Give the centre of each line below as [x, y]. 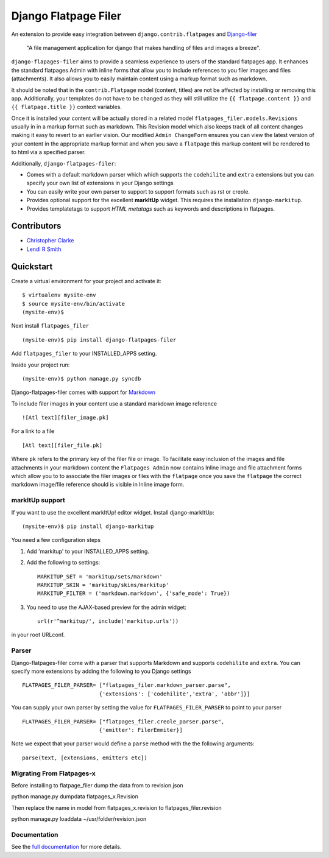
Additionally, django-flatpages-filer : [64, 163]
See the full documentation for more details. [66, 847]
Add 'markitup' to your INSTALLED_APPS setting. [88, 551]
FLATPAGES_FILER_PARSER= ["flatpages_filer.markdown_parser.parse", [126, 685]
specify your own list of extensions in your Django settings [100, 183]
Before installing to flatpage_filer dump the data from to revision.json [97, 785]
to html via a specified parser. [48, 152]
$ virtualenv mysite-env [59, 295]
